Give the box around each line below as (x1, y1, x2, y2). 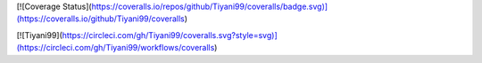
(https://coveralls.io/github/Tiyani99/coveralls (16, 13, 185, 24)
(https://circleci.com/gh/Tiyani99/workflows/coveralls (16, 43, 215, 53)
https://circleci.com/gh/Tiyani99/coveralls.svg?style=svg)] (62, 29, 278, 40)
